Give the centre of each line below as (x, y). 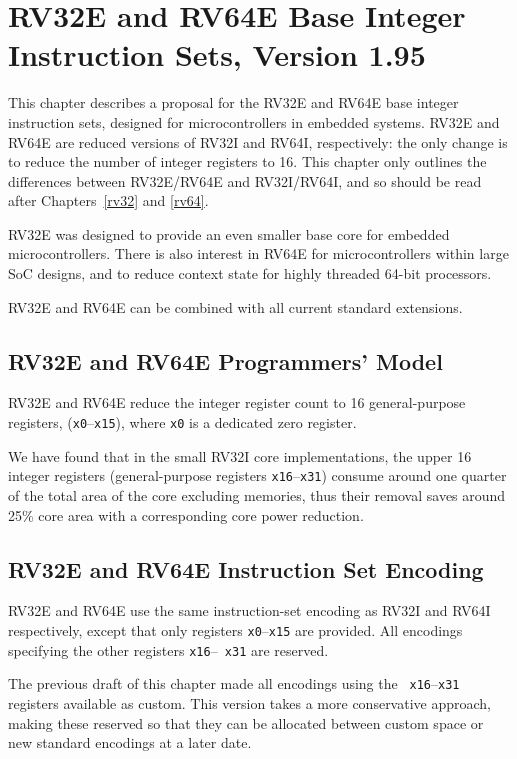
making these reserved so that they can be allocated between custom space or (246, 722)
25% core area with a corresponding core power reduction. (186, 514)
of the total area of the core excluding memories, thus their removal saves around (257, 494)
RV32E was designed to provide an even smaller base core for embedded (229, 233)
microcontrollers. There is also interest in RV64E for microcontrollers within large (258, 253)
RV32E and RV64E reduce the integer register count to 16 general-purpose (237, 402)
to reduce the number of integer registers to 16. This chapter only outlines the (247, 161)
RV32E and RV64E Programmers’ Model (225, 360)
